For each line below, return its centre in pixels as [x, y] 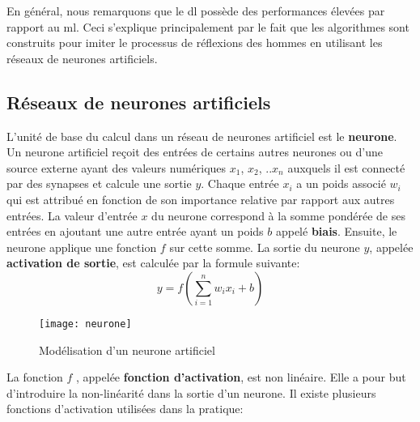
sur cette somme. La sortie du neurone [265, 247]
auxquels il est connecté [346, 167]
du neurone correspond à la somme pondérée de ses [278, 215]
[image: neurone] [85, 324]
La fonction [35, 377]
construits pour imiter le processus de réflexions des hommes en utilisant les [195, 43]
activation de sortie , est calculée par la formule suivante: [153, 263]
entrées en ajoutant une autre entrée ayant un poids [135, 231]
